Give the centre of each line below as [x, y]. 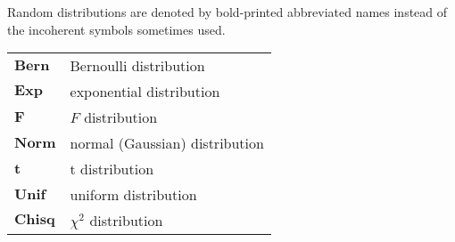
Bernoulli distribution [137, 66]
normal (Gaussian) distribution [167, 143]
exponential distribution [145, 92]
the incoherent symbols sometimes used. [116, 29]
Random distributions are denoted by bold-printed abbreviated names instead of [227, 12]
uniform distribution [133, 195]
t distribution [112, 169]
